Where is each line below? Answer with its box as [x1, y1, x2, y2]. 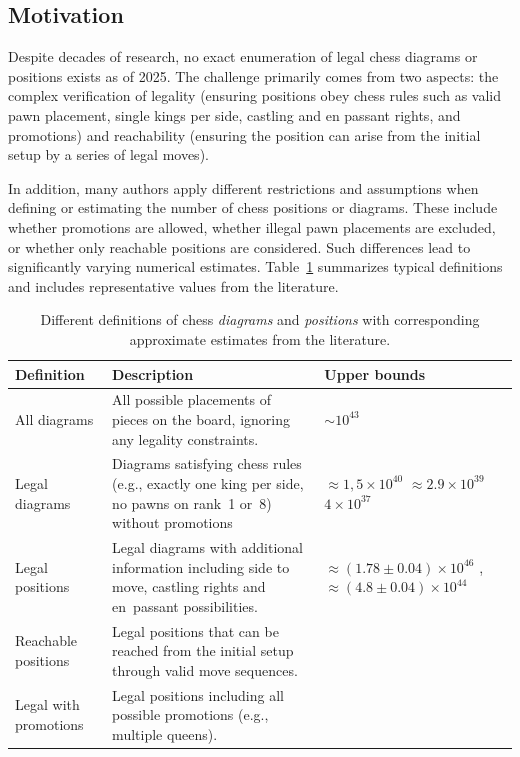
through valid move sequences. [112, 659, 298, 680]
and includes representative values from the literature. [8, 275, 339, 296]
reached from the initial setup [112, 640, 294, 661]
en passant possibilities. [112, 595, 258, 616]
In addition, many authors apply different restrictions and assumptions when [8, 177, 479, 198]
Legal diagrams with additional [112, 537, 303, 558]
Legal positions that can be [112, 620, 279, 641]
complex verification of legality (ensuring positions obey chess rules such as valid [8, 85, 502, 106]
